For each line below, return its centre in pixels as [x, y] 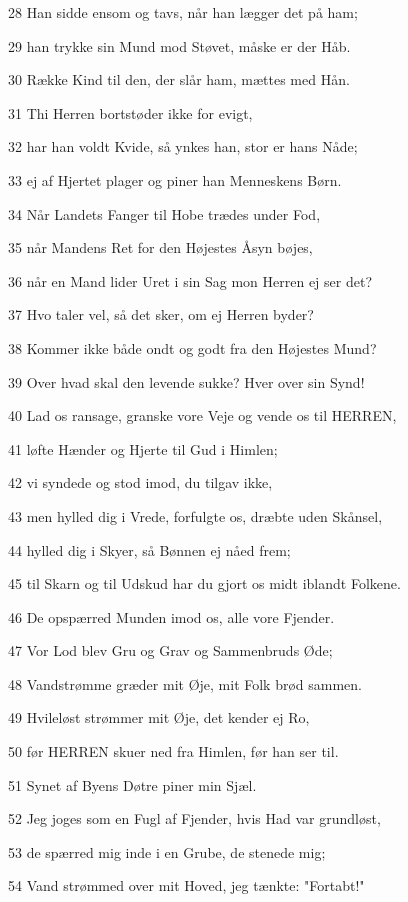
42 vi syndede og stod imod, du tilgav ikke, [140, 482]
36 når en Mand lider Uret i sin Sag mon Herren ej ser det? [190, 280]
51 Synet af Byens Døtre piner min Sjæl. [132, 784]
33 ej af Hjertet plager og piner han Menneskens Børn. [175, 179]
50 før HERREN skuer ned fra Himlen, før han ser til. [173, 751]
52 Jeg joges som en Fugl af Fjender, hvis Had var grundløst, [194, 818]
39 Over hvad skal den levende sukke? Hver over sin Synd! [186, 381]
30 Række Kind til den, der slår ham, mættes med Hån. [179, 79]
